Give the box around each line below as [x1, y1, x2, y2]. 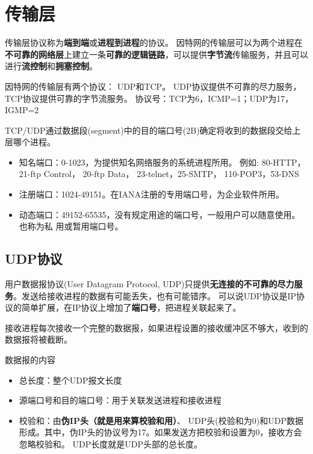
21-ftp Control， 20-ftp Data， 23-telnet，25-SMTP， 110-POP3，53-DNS [19, 167, 299, 180]
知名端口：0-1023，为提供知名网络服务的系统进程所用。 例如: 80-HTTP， [19, 155, 306, 168]
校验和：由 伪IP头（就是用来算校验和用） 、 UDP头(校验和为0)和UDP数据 [19, 414, 303, 426]
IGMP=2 [5, 104, 39, 116]
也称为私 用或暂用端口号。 [19, 220, 123, 232]
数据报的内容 [5, 353, 55, 366]
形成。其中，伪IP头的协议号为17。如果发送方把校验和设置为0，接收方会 [19, 426, 302, 438]
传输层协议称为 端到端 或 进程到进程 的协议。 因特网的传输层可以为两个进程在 [5, 36, 303, 49]
